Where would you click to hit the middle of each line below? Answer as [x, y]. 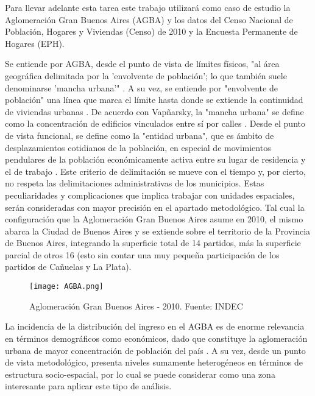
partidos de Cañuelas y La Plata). [68, 267]
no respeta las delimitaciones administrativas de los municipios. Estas [135, 183]
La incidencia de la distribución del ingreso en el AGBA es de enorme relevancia [155, 326]
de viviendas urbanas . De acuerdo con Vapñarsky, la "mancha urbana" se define [154, 111]
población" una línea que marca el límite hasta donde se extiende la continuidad [154, 100]
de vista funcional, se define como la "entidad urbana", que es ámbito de [140, 135]
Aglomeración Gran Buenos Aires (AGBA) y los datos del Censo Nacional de [149, 19]
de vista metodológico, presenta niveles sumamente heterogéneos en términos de [154, 362]
